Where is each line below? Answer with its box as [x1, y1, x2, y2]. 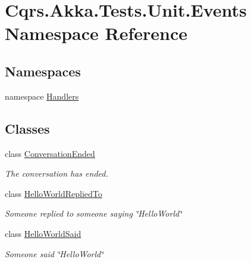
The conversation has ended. [5, 167, 108, 180]
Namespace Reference [5, 21, 187, 45]
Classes [5, 119, 50, 137]
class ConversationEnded [5, 147, 95, 159]
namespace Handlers [5, 90, 79, 102]
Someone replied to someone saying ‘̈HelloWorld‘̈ [5, 207, 182, 220]
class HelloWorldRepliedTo [5, 187, 102, 199]
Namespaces [5, 61, 81, 80]
